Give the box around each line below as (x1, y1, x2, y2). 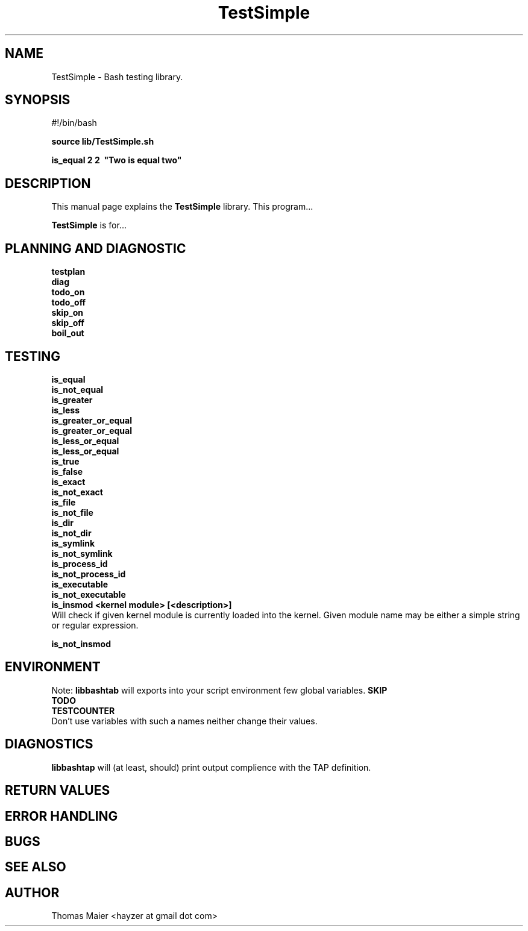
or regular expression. (51, 619, 139, 630)
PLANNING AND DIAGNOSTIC (5, 240, 186, 256)
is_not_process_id (51, 568, 126, 579)
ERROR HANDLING (5, 808, 118, 824)
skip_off (51, 318, 84, 328)
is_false (51, 466, 83, 477)
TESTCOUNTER (51, 705, 115, 716)
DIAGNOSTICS (5, 736, 93, 752)
